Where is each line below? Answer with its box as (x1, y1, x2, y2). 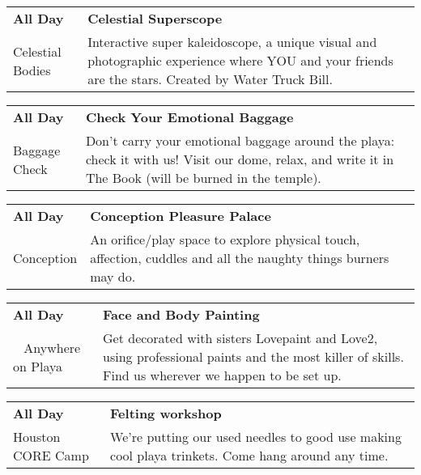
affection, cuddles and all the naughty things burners (90, 248, 389, 267)
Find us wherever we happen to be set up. (103, 366, 342, 384)
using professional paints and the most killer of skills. (103, 347, 404, 366)
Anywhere (23, 337, 81, 357)
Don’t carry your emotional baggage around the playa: (85, 131, 395, 150)
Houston (13, 427, 61, 446)
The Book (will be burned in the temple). (85, 168, 321, 187)
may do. (90, 267, 136, 286)
